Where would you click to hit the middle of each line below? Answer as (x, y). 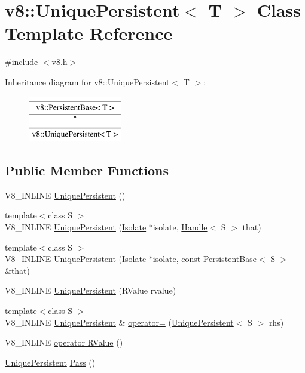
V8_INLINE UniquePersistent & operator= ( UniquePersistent (119, 322)
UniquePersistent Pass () (50, 362)
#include (22, 62)
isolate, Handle (180, 227)
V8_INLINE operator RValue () (64, 342)
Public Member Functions (87, 170)
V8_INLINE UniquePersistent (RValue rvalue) (91, 290)
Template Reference (89, 33)
